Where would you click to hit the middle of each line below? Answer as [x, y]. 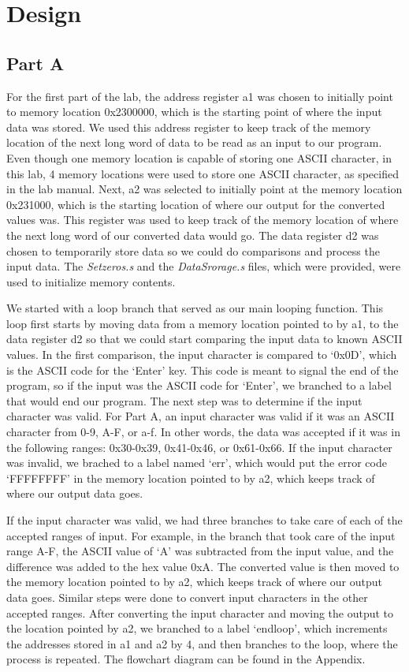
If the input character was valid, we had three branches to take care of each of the [204, 520]
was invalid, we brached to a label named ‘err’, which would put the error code [197, 463]
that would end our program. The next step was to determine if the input [184, 400]
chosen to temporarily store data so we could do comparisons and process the [193, 250]
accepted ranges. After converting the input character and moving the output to [200, 612]
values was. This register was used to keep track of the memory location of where [203, 220]
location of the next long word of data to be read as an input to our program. [194, 142]
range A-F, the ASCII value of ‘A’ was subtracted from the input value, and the [200, 551]
